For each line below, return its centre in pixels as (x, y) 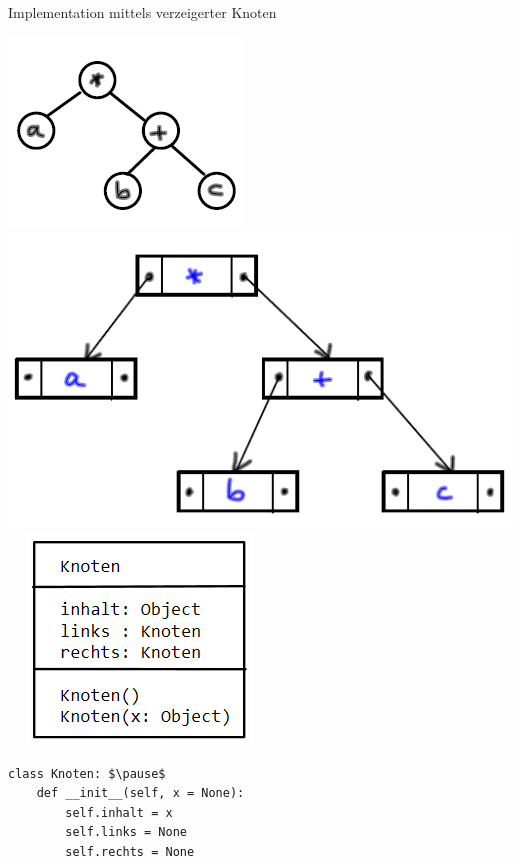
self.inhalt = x (119, 812)
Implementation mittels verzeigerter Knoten (142, 12)
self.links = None (126, 832)
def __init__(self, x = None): (140, 793)
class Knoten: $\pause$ (87, 773)
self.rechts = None (130, 851)
